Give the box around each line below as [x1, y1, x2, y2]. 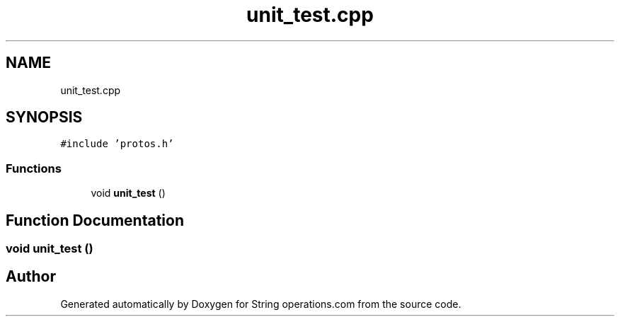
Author [6, 268, 56, 286]
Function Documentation [6, 211, 184, 229]
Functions [6, 161, 62, 176]
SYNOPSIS [6, 108, 83, 127]
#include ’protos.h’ [60, 138, 174, 150]
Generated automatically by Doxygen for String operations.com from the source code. [60, 297, 461, 310]
